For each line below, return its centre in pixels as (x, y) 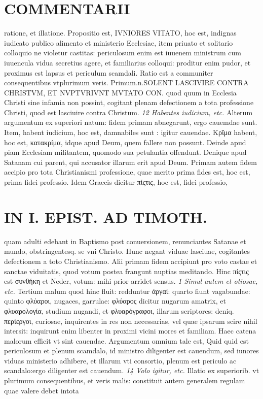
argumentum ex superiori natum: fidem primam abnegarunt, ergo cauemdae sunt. (131, 122)
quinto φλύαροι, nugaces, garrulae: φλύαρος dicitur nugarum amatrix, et (115, 301)
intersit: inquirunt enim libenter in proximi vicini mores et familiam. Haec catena (130, 331)
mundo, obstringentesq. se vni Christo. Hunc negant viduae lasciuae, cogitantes (127, 251)
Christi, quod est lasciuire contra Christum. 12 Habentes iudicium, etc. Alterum (128, 112)
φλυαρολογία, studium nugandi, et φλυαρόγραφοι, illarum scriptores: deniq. (119, 310)
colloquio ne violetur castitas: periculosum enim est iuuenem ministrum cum (123, 53)
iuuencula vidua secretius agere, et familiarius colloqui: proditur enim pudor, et (127, 62)
